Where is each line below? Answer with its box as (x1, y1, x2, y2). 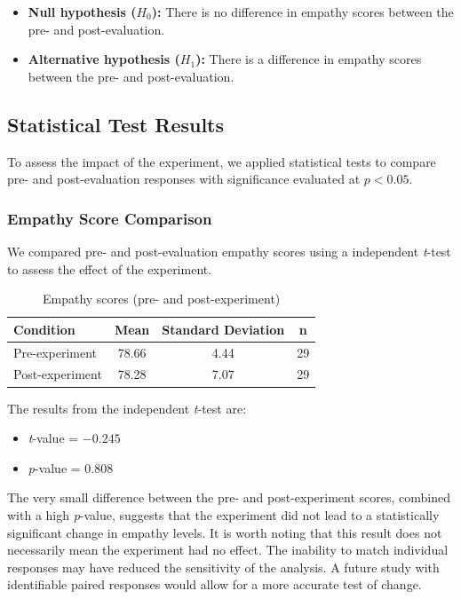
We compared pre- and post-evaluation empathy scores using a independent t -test (7, 241, 451, 260)
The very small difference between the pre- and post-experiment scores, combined (7, 488, 450, 507)
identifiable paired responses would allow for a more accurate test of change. (7, 575, 422, 594)
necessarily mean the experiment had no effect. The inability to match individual (7, 540, 449, 559)
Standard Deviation (162, 319, 285, 338)
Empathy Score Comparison (7, 207, 212, 229)
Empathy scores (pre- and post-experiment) (42, 289, 281, 308)
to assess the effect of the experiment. (7, 259, 212, 278)
